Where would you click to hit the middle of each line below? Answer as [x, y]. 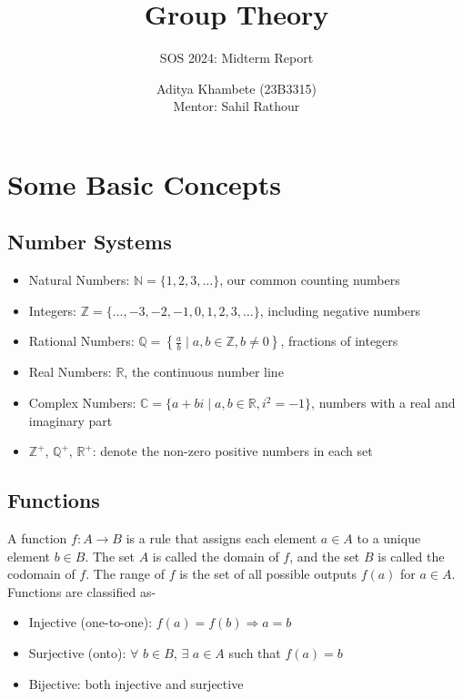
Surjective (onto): [77, 653]
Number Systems [90, 242]
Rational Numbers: [81, 341]
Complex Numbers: [82, 403]
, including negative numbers [340, 310]
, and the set [325, 556]
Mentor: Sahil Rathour [237, 106]
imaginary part [70, 420]
